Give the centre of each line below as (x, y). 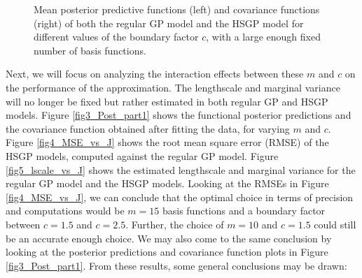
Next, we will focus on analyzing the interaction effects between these (155, 74)
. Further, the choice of (175, 224)
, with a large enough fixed (263, 37)
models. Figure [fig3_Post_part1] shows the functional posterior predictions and (179, 115)
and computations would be (65, 211)
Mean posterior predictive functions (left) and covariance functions (177, 9)
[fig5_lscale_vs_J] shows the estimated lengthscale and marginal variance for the (181, 169)
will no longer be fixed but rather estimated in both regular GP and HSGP (167, 101)
